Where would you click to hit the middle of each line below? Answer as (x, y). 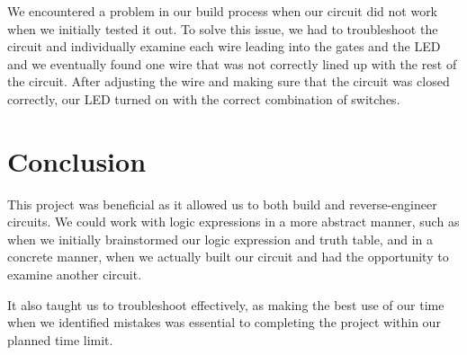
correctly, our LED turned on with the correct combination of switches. (204, 98)
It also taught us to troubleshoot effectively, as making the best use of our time (226, 304)
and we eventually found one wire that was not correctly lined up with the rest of (232, 63)
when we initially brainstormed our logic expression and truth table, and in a (220, 239)
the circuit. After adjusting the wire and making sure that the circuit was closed (229, 81)
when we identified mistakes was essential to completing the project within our (224, 322)
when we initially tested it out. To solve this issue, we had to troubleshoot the (223, 28)
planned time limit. (60, 339)
